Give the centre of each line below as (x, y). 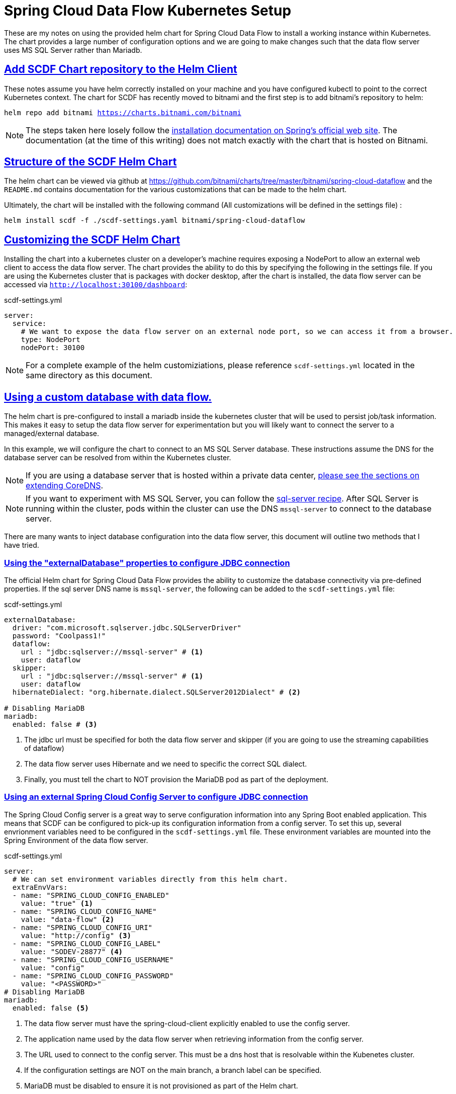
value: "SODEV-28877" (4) (72, 951)
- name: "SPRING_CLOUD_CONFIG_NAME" (84, 911)
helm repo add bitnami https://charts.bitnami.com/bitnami (123, 112)
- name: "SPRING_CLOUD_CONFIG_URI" (82, 927)
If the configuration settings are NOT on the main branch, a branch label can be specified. (173, 1070)
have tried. (22, 545)
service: (29, 324)
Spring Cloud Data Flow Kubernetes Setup (148, 11)
